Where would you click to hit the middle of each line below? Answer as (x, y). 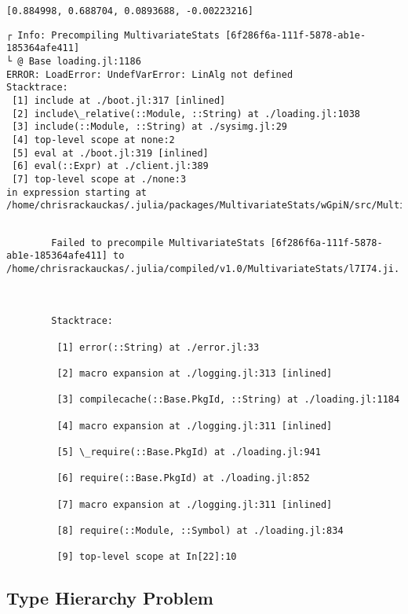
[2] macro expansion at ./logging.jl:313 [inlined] (195, 374)
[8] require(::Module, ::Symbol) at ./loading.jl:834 (200, 530)
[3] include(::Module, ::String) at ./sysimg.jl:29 (149, 127)
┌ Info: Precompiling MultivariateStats (113, 35)
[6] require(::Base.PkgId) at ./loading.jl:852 (183, 478)
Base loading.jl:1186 (85, 61)
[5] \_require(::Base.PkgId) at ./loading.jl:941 (189, 452)
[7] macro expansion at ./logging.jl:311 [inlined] (195, 504)
